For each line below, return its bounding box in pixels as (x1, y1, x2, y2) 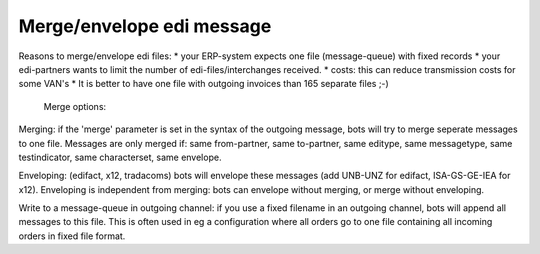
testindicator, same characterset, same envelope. (18, 151, 222, 163)
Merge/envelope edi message (18, 15, 272, 37)
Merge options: (43, 100, 107, 112)
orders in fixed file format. (18, 230, 126, 242)
